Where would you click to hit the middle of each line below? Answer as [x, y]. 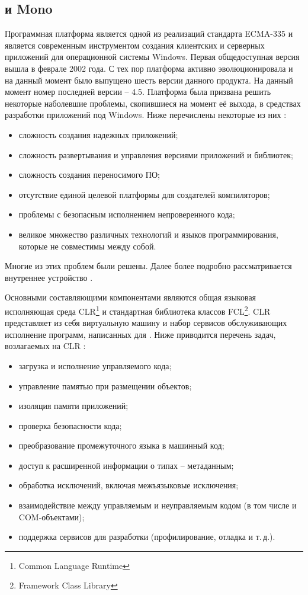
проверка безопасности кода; [70, 425]
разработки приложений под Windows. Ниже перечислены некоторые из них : [146, 115]
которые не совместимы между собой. [87, 246]
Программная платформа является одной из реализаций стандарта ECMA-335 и [149, 33]
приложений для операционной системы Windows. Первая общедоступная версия [152, 57]
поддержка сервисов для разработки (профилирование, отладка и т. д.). [147, 537]
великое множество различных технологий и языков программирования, [148, 234]
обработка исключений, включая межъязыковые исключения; [129, 485]
